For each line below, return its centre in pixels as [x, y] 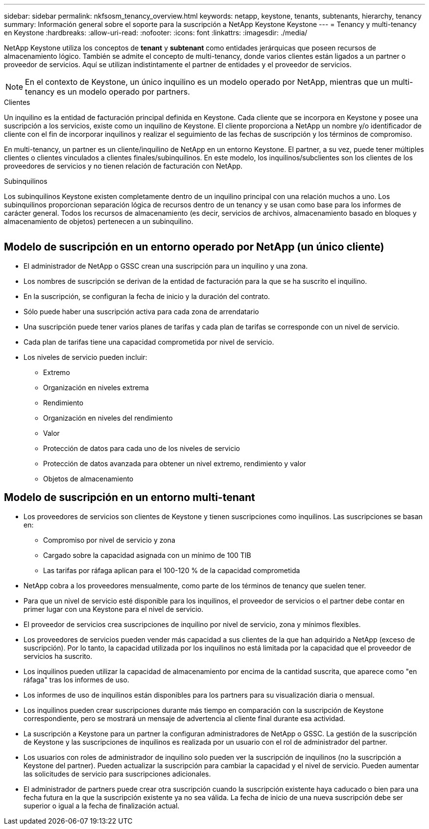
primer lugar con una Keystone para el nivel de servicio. [114, 609]
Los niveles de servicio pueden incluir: [85, 357]
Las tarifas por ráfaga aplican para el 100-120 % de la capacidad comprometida [172, 570]
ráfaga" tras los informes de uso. [76, 679]
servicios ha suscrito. [58, 656]
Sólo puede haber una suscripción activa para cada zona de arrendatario [141, 311]
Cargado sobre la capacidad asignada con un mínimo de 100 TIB [147, 555]
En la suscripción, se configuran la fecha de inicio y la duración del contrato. [147, 296]
